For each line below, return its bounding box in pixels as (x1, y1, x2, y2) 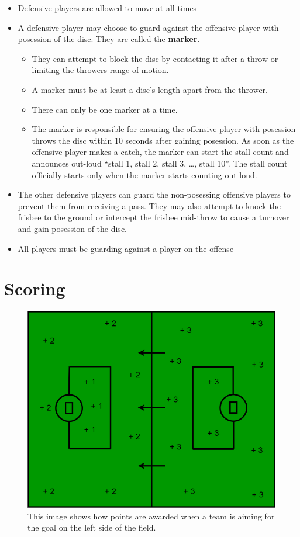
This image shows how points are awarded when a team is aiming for (27, 510, 275, 522)
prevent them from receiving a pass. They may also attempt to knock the (18, 199, 281, 212)
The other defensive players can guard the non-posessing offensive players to (18, 188, 291, 200)
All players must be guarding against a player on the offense (18, 242, 234, 254)
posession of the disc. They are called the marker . (18, 33, 200, 45)
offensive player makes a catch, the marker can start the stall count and (32, 145, 289, 158)
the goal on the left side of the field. (27, 521, 156, 533)
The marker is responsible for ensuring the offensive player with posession (32, 123, 296, 135)
